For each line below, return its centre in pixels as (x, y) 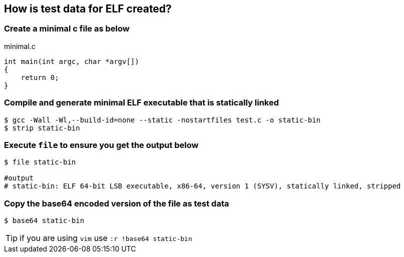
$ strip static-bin (42, 128)
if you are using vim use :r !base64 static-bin (106, 238)
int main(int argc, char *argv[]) (72, 61)
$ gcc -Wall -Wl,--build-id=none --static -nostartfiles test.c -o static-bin (162, 120)
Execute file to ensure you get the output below (101, 145)
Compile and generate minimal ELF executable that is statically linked (142, 103)
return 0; (40, 77)
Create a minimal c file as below (67, 29)
